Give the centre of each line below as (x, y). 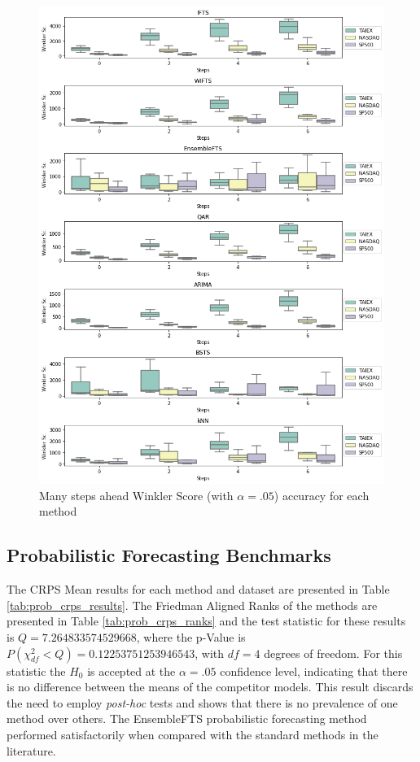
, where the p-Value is (191, 637)
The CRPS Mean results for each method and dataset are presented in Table (198, 589)
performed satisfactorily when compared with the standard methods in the (192, 734)
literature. (31, 750)
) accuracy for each (322, 495)
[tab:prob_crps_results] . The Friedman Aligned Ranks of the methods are (192, 605)
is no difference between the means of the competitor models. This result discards (210, 687)
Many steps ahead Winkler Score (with (136, 495)
